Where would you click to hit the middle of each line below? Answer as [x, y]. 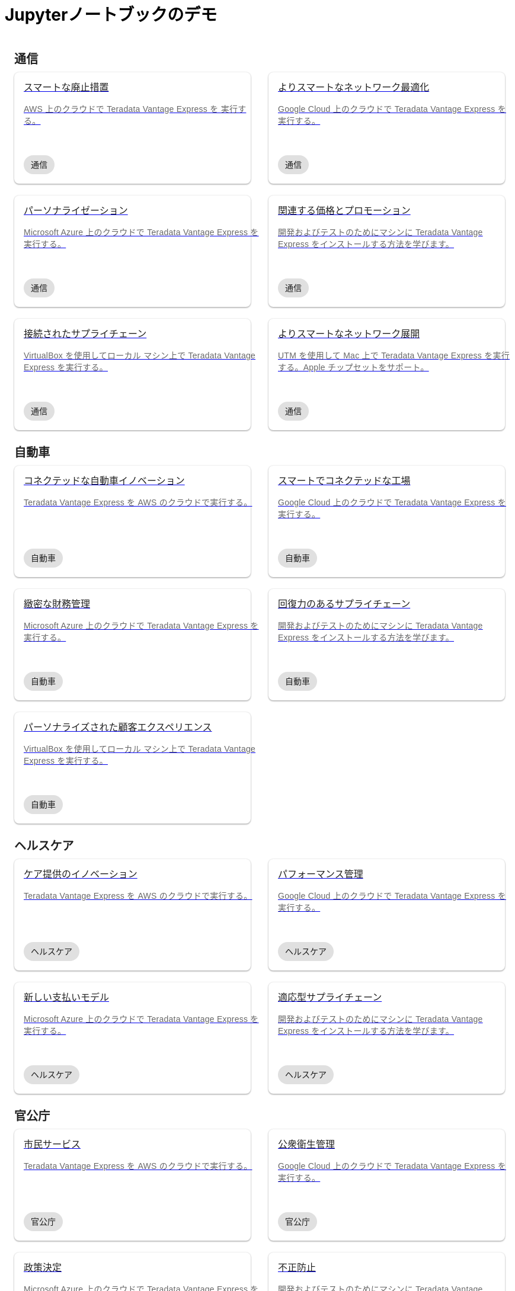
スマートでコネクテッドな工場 [344, 480]
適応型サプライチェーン [330, 997]
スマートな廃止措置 [66, 87]
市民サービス [52, 1144]
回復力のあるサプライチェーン [344, 604]
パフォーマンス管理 [321, 874]
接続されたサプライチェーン [85, 334]
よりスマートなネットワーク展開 [349, 334]
